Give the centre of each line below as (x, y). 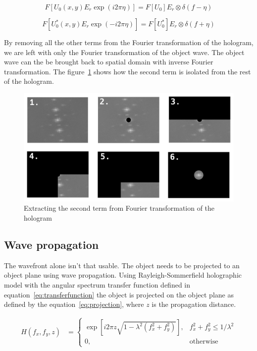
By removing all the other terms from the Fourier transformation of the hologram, (129, 42)
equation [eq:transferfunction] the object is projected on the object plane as (119, 294)
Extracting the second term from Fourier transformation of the (119, 208)
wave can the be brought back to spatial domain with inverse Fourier (109, 62)
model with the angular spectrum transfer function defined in (97, 284)
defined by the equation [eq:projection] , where (74, 304)
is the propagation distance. (194, 304)
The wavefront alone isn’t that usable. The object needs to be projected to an (122, 265)
